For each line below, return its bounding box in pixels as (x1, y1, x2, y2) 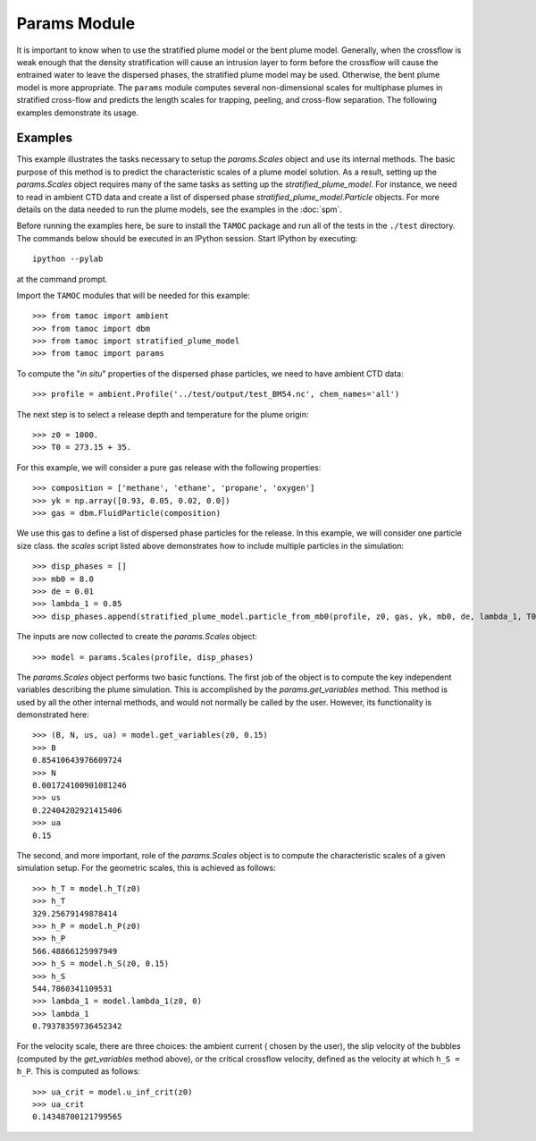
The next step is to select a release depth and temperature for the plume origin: (16, 409, 309, 419)
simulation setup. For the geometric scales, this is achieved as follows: (16, 863, 276, 874)
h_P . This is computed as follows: (16, 1066, 140, 1077)
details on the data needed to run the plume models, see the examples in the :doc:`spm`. (16, 204, 343, 215)
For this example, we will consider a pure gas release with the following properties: (16, 461, 322, 473)
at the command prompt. (16, 274, 108, 284)
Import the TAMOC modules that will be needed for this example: (16, 290, 250, 300)
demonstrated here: (16, 709, 89, 720)
